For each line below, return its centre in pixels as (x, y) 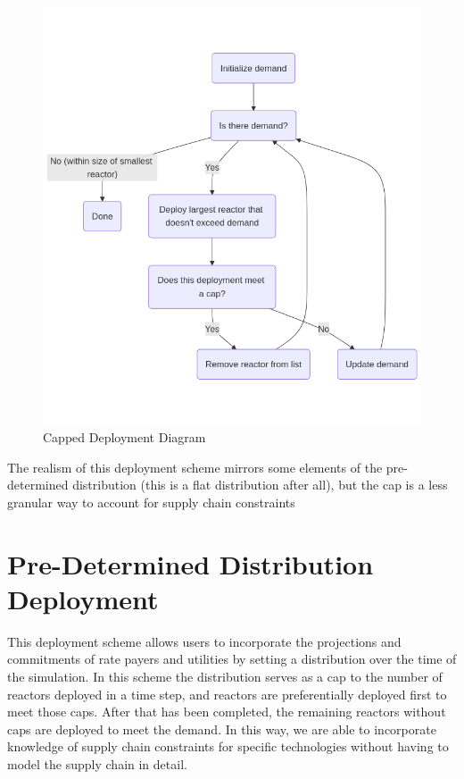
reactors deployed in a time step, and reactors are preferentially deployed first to (227, 694)
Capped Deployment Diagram (124, 437)
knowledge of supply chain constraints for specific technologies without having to (228, 746)
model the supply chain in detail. (97, 764)
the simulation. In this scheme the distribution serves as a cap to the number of (225, 677)
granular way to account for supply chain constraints (151, 502)
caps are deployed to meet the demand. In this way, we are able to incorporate (222, 729)
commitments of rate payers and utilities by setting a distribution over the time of (232, 659)
